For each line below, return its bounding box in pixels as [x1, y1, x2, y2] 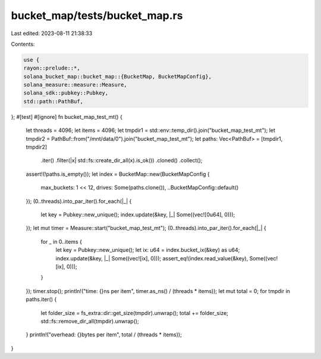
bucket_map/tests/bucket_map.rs [11, 9, 183, 22]
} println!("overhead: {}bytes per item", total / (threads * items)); [26, 331, 182, 338]
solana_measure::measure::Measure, [23, 81, 127, 89]
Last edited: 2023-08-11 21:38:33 [11, 30, 93, 37]
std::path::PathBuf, [23, 98, 83, 105]
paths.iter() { [26, 296, 57, 303]
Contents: [11, 40, 35, 48]
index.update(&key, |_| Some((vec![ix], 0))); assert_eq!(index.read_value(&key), [55, 254, 248, 262]
